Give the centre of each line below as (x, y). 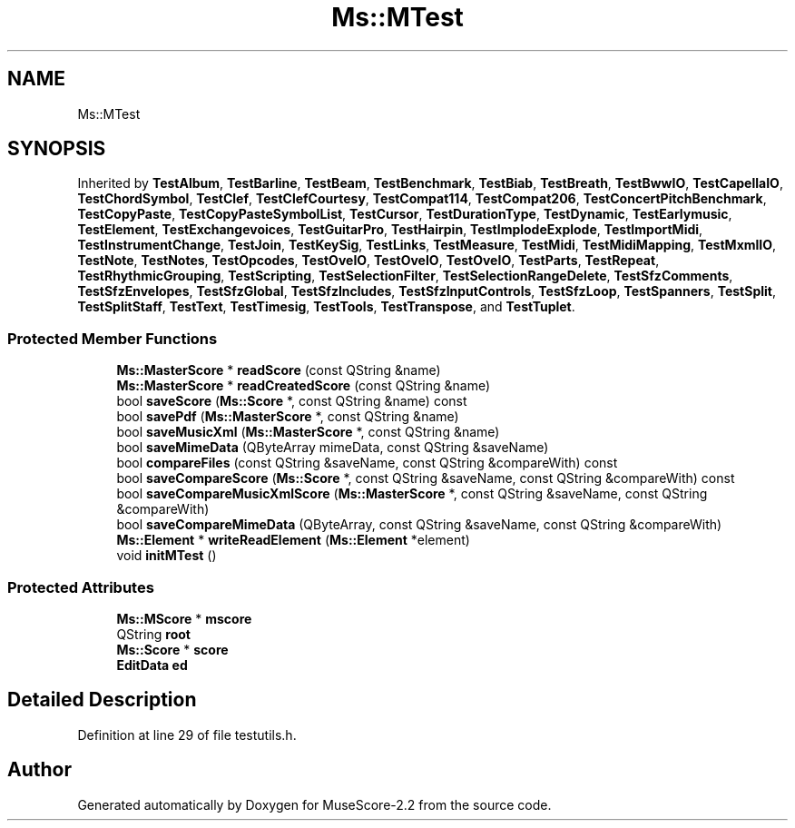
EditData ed (152, 665)
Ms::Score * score (172, 649)
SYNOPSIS (57, 149)
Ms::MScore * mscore (184, 618)
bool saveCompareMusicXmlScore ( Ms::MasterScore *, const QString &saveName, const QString (412, 494)
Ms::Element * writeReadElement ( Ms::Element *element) (293, 540)
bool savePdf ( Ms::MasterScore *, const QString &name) (288, 417)
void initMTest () (167, 556)
